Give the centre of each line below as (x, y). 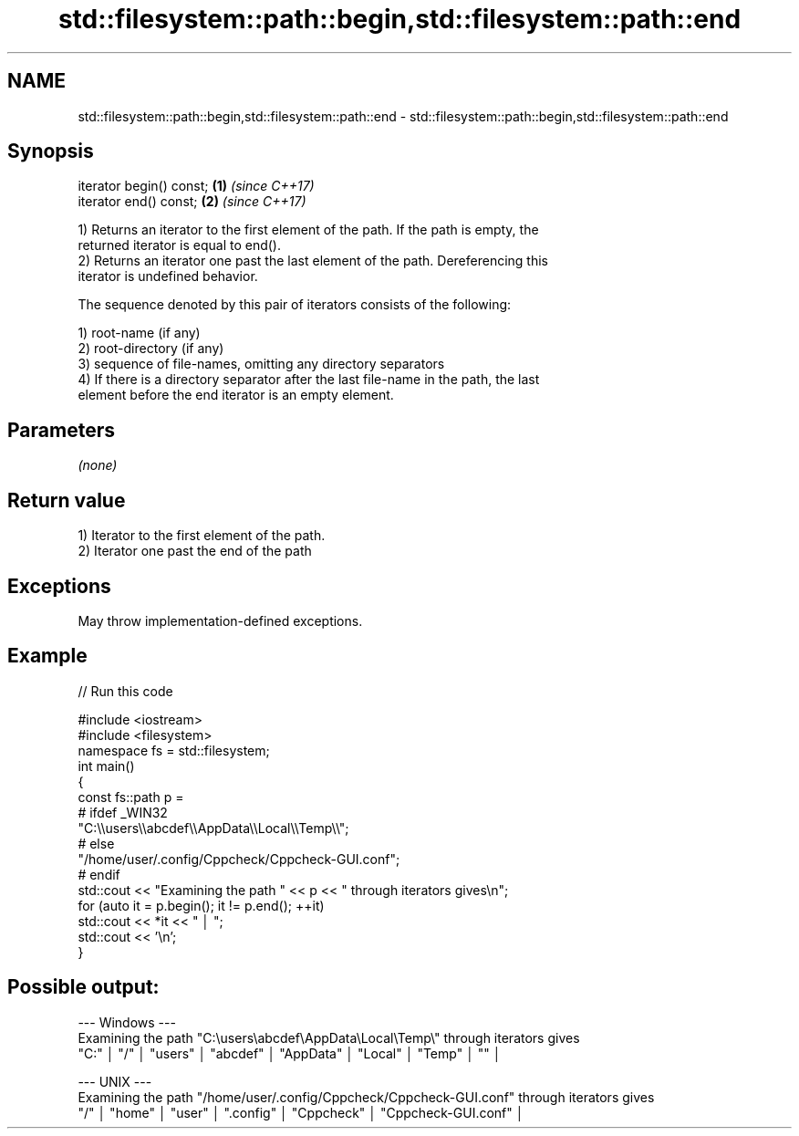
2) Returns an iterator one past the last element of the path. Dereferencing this (313, 261)
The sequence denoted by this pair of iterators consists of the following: (295, 305)
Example (47, 656)
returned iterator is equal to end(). (180, 245)
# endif (99, 874)
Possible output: (83, 987)
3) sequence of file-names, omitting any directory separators (261, 364)
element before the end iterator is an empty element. (236, 395)
